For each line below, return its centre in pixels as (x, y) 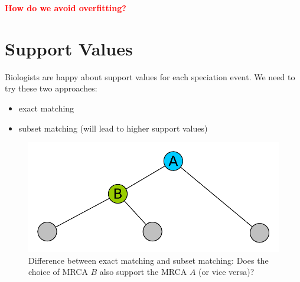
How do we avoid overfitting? (66, 8)
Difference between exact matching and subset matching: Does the (149, 260)
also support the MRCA (143, 272)
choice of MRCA (58, 272)
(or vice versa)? (226, 272)
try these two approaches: (51, 88)
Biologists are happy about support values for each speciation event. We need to (150, 76)
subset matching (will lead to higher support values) (113, 128)
